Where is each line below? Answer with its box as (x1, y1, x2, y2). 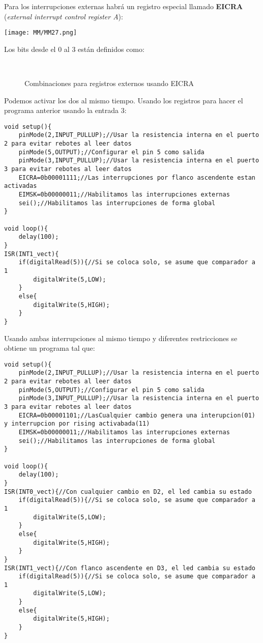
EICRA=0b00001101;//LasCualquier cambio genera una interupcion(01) (18, 411, 255, 419)
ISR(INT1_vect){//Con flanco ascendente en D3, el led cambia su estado (4, 564, 255, 572)
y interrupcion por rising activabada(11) (4, 420, 150, 428)
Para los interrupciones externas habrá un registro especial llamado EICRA (4, 1, 243, 11)
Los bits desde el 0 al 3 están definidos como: (4, 43, 144, 54)
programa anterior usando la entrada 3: (4, 105, 127, 116)
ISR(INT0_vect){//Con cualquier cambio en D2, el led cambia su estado (4, 488, 252, 495)
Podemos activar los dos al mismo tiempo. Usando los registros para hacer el (4, 95, 243, 105)
